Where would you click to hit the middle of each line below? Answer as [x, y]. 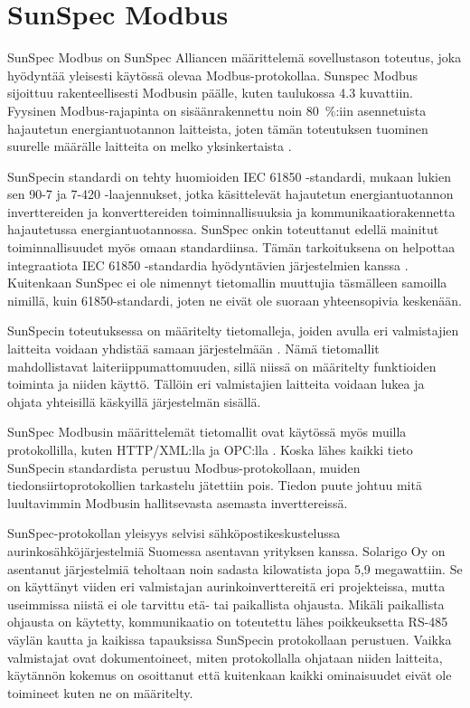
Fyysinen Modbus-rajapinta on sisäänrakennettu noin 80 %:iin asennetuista [217, 110]
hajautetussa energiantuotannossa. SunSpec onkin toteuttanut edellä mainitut [223, 229]
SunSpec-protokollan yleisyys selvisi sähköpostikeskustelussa [174, 533]
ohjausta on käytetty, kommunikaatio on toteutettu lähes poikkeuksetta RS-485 [228, 622]
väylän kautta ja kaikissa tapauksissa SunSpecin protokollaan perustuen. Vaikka [230, 639]
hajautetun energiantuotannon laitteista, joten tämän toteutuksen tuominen [218, 128]
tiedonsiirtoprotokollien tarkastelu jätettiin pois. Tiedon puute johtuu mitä [215, 485]
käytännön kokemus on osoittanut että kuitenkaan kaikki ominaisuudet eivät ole [230, 675]
